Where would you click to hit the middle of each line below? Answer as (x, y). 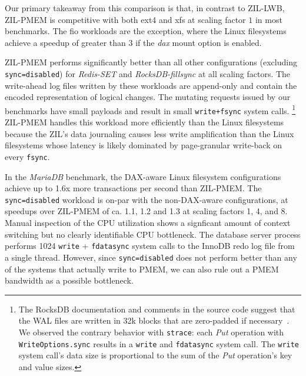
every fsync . (27, 156)
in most (269, 19)
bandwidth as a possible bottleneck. (69, 280)
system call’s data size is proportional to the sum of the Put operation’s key (155, 355)
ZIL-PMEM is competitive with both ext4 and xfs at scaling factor (125, 19)
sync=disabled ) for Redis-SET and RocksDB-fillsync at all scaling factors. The (148, 73)
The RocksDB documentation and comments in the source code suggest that (157, 309)
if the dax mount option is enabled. (199, 42)
